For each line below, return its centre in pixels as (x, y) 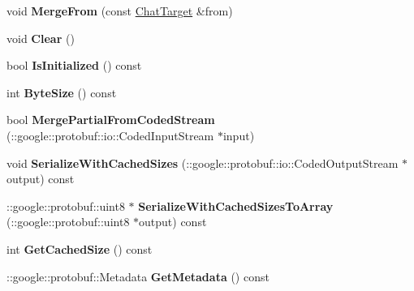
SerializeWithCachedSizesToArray (236, 205)
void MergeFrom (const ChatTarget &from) (120, 11)
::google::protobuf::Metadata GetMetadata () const (138, 276)
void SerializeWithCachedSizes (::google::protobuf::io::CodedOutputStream (203, 163)
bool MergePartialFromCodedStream (111, 120)
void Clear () (41, 38)
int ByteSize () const (62, 92)
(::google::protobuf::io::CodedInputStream (110, 135)
